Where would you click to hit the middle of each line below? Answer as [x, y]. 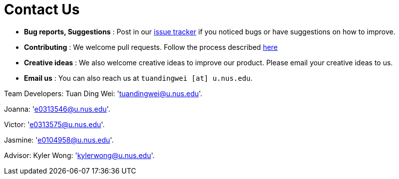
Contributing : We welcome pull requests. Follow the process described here [151, 47]
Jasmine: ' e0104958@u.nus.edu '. [59, 140]
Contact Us [42, 9]
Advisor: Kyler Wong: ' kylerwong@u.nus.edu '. [79, 155]
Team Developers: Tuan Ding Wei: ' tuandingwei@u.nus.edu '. [103, 93]
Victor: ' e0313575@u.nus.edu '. [54, 124]
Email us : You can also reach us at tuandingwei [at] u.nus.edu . [138, 78]
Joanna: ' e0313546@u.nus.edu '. [57, 109]
